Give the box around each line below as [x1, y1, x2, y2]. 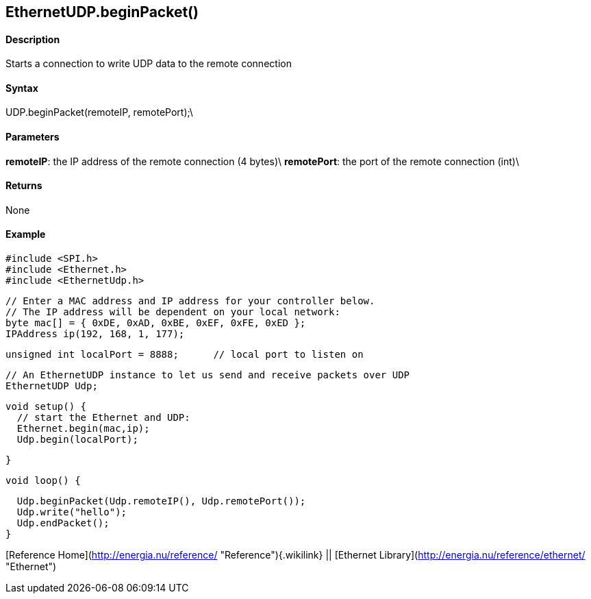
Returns [5, 180, 42, 192]
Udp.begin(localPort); [16, 434, 138, 445]
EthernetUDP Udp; [5, 380, 98, 392]
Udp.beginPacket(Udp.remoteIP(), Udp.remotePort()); [16, 496, 306, 507]
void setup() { [5, 401, 87, 413]
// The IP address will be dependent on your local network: [5, 306, 340, 318]
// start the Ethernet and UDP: [16, 412, 190, 424]
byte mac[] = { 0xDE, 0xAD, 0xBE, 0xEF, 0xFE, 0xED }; [5, 317, 306, 329]
